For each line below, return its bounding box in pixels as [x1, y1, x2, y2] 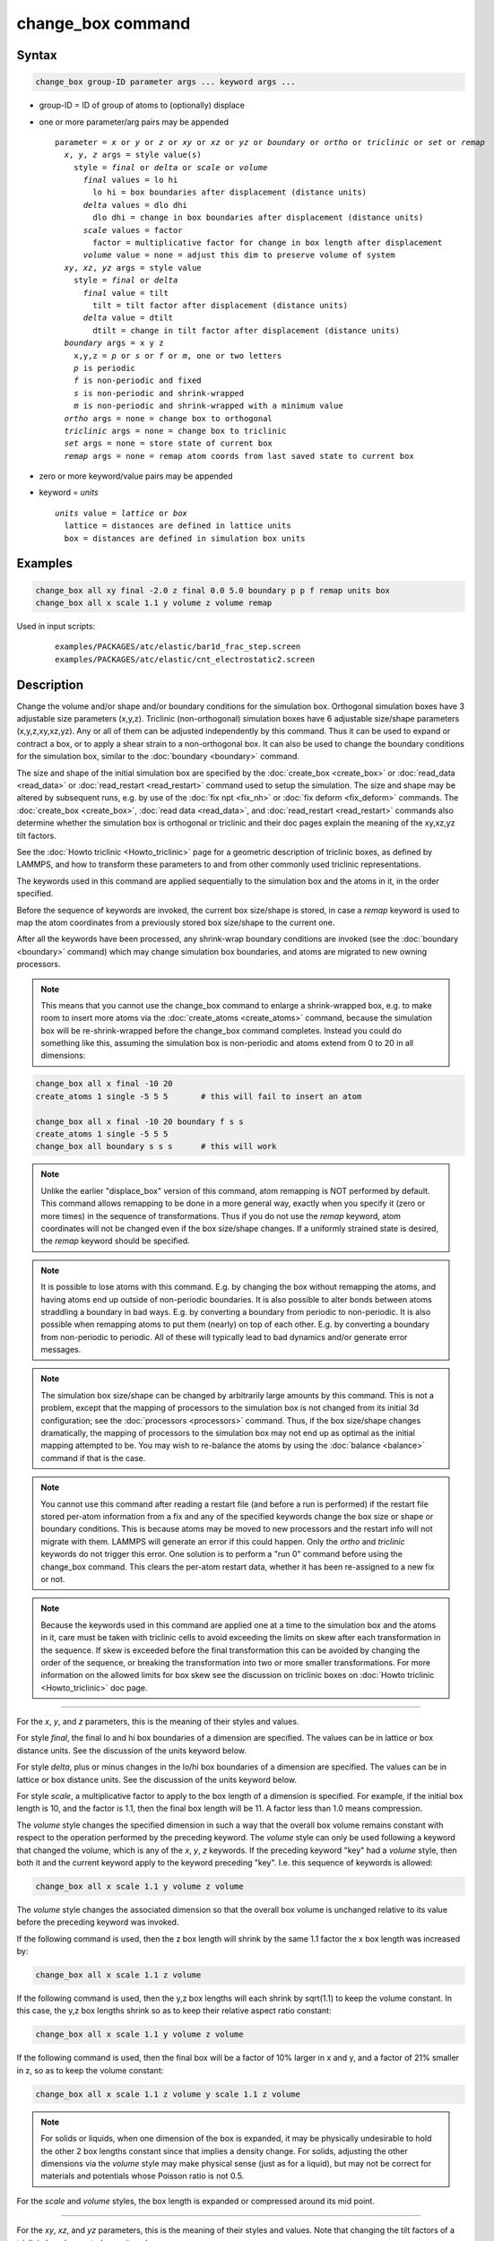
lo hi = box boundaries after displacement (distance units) [92, 187, 368, 197]
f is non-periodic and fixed [73, 376, 202, 385]
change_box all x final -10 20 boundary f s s [35, 1116, 244, 1127]
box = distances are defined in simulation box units [64, 533, 306, 543]
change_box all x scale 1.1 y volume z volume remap [35, 598, 273, 609]
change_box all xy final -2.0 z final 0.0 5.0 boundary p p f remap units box [35, 585, 390, 595]
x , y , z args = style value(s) [64, 150, 202, 160]
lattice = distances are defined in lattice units [64, 521, 291, 531]
